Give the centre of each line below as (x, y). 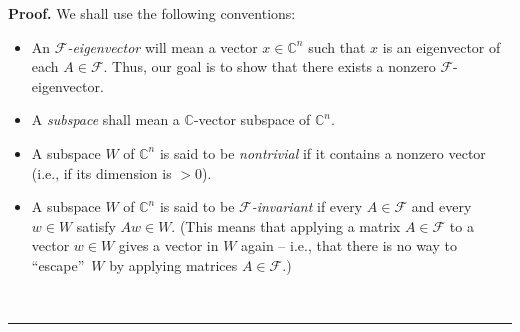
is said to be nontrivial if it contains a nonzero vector (322, 152)
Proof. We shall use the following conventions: (152, 13)
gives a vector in (168, 245)
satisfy (96, 225)
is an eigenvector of (441, 46)
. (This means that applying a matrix (286, 225)
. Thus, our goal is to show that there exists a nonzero (269, 66)
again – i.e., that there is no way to (349, 245)
